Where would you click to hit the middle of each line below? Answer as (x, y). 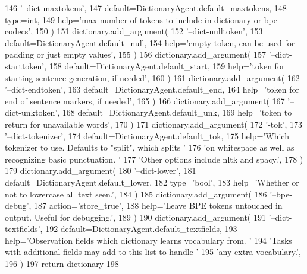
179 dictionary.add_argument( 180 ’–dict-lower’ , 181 (101, 171)
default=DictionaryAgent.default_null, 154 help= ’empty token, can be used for (150, 42)
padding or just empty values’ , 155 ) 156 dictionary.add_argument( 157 (135, 54)
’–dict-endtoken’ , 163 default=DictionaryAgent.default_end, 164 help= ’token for (152, 89)
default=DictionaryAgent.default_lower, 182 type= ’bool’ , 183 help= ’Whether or (152, 182)
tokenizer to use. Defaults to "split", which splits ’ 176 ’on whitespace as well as (150, 147)
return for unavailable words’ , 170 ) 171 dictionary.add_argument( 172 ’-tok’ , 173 (154, 124)
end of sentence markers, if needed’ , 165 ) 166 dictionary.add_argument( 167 (145, 101)
